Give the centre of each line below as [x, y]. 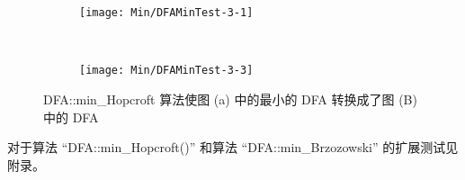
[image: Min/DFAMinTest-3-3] [166, 71]
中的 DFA [71, 117]
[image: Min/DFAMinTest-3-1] [166, 13]
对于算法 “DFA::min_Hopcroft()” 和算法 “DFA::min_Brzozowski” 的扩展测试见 [233, 147]
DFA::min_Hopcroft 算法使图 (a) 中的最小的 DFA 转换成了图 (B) [230, 99]
